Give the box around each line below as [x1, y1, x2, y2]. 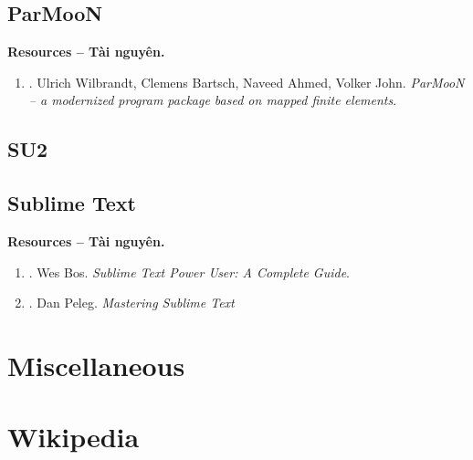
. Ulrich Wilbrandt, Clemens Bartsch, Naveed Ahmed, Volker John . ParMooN [28, 72, 465, 91]
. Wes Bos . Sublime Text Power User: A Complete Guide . [28, 262, 350, 281]
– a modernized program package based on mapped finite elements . [28, 90, 397, 110]
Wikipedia [7, 418, 140, 455]
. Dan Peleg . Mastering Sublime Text [28, 293, 235, 312]
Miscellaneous [7, 346, 185, 383]
